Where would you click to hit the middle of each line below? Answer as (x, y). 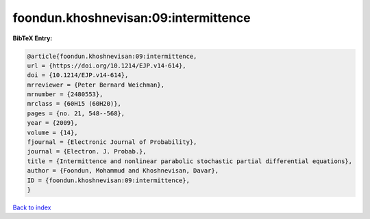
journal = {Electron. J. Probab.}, (87, 151)
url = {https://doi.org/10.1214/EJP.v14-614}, (107, 65)
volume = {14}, (52, 132)
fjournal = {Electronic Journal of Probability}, (112, 142)
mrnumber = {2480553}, (65, 94)
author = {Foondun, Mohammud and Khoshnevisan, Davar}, (123, 171)
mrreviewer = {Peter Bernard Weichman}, (96, 85)
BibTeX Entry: (33, 38)
